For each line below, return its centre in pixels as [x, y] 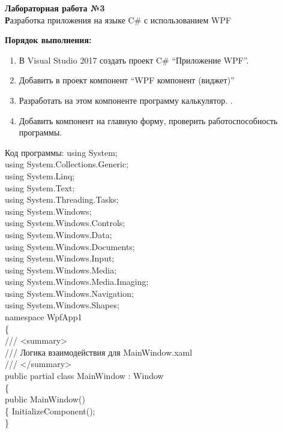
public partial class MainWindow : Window [84, 376]
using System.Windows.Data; [58, 234]
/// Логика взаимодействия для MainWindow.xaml [99, 352]
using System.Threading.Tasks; [62, 199]
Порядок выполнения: [48, 40]
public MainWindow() [45, 399]
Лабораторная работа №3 [55, 8]
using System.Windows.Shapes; [62, 305]
